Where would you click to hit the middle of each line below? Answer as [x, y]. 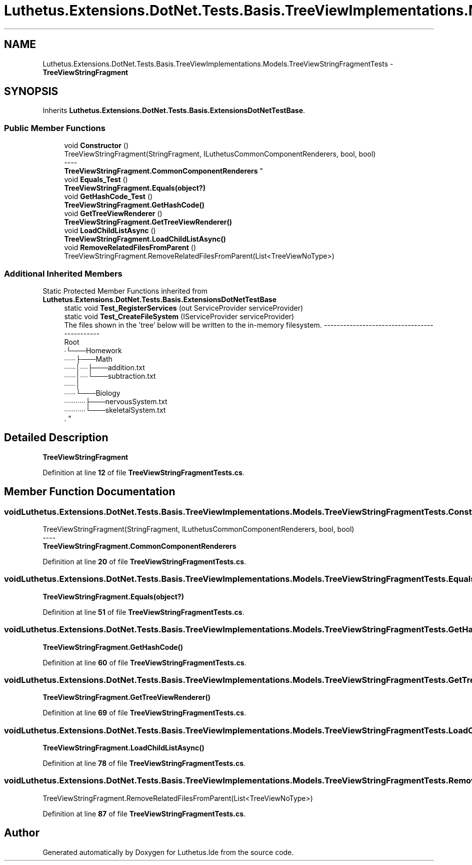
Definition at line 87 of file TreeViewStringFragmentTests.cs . [144, 813]
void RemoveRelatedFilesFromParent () [130, 248]
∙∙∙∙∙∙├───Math [88, 359]
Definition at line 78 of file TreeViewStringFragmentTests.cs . [144, 763]
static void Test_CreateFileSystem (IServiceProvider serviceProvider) [179, 316]
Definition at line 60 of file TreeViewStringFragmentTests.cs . [144, 662]
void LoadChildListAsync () [110, 231]
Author [22, 833]
